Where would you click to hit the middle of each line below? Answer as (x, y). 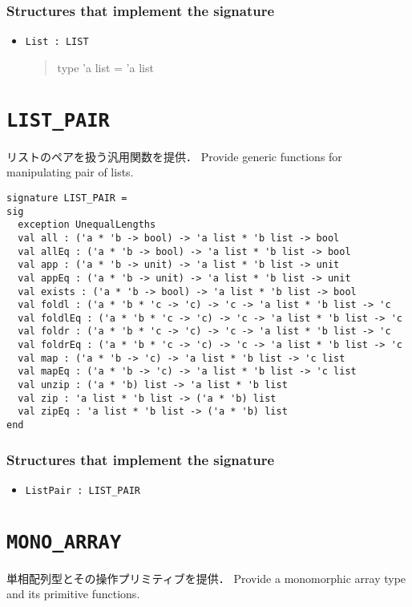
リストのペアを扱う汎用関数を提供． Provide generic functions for (174, 156)
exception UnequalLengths (87, 225)
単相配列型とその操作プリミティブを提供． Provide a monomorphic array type (206, 578)
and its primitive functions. (73, 594)
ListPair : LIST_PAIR (83, 490)
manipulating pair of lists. (70, 172)
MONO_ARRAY (64, 542)
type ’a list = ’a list (105, 67)
